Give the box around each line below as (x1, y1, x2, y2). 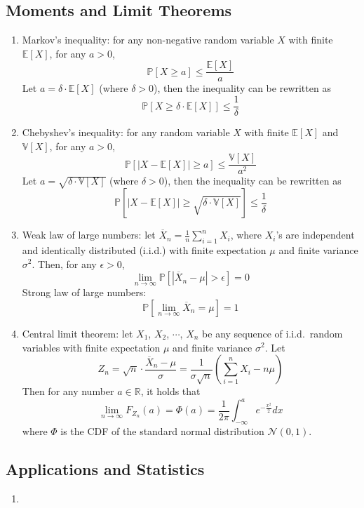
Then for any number (22, 384, 114, 399)
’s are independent (276, 227, 355, 242)
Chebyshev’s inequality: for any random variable (22, 125, 230, 140)
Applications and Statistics (6, 457, 205, 479)
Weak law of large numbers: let (22, 227, 156, 242)
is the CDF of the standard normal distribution (60, 424, 264, 438)
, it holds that (140, 384, 201, 399)
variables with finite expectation (22, 340, 161, 354)
